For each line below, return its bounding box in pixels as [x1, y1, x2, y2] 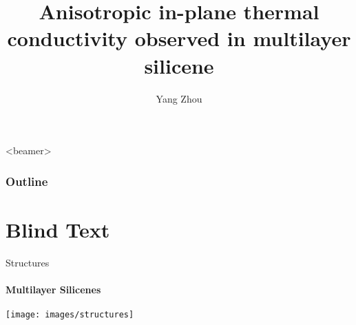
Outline [6, 172, 48, 189]
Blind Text [6, 215, 110, 243]
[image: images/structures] [6, 310, 134, 320]
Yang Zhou [156, 91, 202, 105]
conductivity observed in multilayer [7, 24, 351, 52]
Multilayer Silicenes [6, 282, 101, 296]
